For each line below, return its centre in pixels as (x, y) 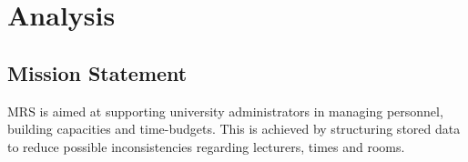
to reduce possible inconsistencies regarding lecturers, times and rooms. (206, 146)
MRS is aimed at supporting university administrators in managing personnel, (225, 111)
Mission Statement (97, 72)
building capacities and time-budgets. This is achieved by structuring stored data (234, 129)
